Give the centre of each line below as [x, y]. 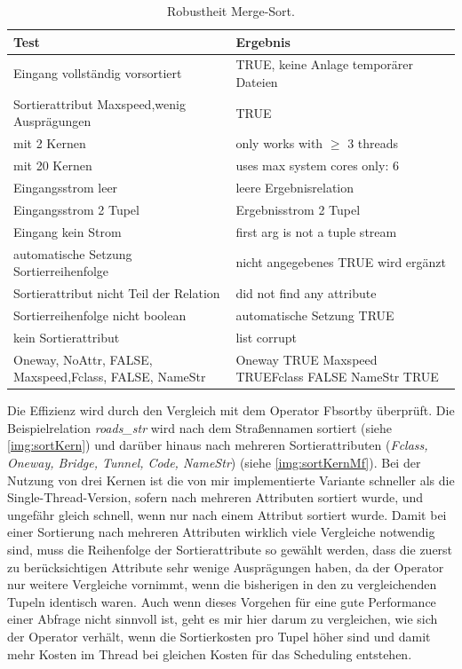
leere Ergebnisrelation [295, 187]
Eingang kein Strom [68, 231]
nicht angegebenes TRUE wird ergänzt [341, 262]
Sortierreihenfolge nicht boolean [100, 315]
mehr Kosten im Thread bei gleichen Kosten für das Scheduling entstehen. [210, 653]
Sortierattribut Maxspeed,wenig [100, 103]
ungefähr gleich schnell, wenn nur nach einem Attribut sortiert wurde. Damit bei [227, 514]
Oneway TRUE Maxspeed [307, 359]
